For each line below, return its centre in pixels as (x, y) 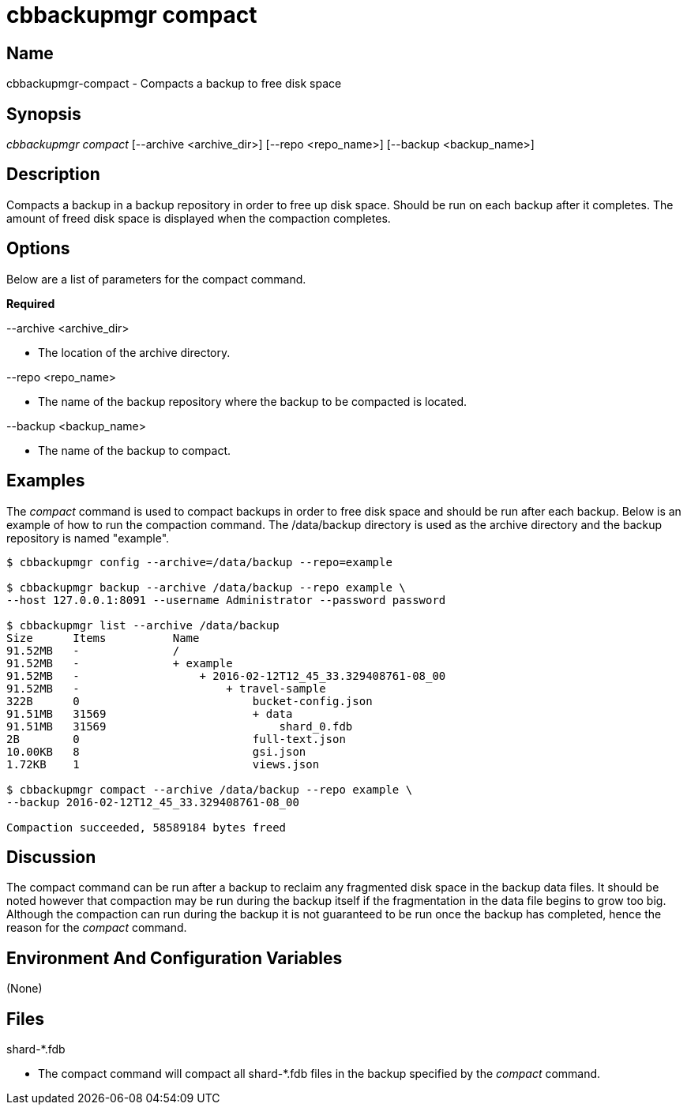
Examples (46, 481)
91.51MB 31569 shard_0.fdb (180, 726)
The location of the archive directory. (134, 352)
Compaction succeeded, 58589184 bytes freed (146, 827)
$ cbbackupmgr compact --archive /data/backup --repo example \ (210, 789)
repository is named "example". (88, 538)
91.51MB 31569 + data (150, 713)
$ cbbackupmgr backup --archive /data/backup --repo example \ (206, 587)
